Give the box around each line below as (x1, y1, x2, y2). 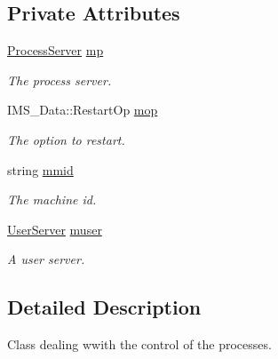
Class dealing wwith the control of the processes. (7, 335, 272, 354)
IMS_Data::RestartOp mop (7, 100, 158, 119)
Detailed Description (7, 293, 202, 321)
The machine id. (7, 190, 97, 209)
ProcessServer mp (7, 41, 104, 60)
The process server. (7, 70, 112, 89)
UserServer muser (7, 219, 102, 238)
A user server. (7, 250, 85, 268)
